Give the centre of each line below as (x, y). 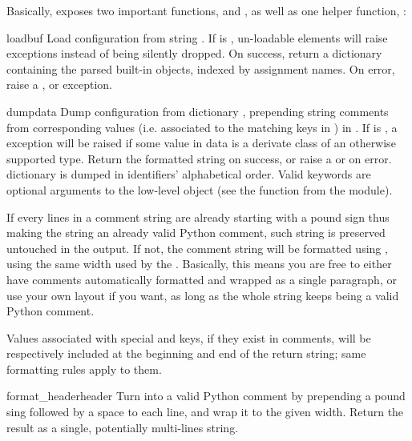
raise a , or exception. (59, 84)
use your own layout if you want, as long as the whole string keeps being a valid (203, 295)
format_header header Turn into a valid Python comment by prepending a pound (206, 396)
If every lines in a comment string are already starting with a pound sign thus (198, 216)
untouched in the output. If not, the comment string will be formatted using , (197, 248)
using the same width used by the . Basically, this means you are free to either (199, 264)
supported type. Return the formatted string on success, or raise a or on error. (199, 158)
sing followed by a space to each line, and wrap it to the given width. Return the (205, 412)
